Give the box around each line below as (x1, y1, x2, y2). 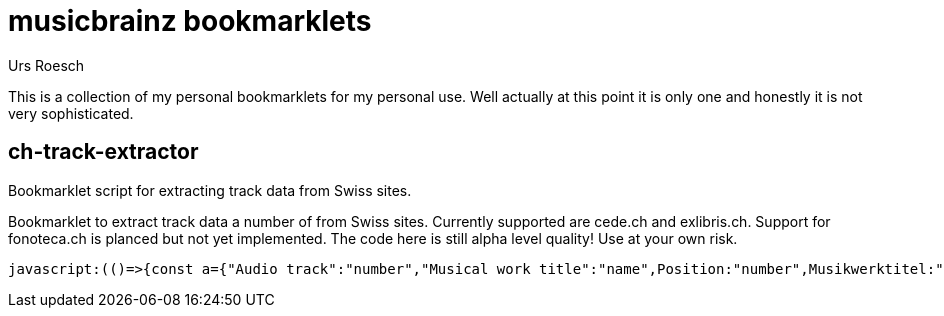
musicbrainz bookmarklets (8, 4, 372, 38)
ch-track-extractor (8, 139, 199, 165)
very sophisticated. (8, 104, 134, 122)
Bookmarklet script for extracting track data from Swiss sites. (8, 181, 412, 199)
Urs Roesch (8, 56, 85, 74)
